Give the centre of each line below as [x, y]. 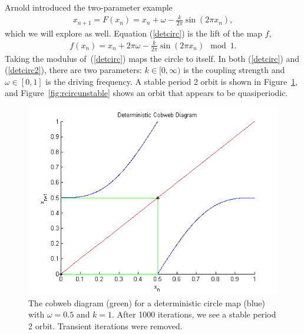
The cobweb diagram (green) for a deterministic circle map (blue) [147, 302]
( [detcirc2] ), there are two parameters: [73, 70]
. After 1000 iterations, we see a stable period [194, 314]
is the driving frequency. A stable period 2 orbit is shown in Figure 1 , [172, 81]
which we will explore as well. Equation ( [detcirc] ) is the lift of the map [134, 33]
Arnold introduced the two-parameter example [89, 7]
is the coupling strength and [234, 70]
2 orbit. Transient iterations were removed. [105, 325]
